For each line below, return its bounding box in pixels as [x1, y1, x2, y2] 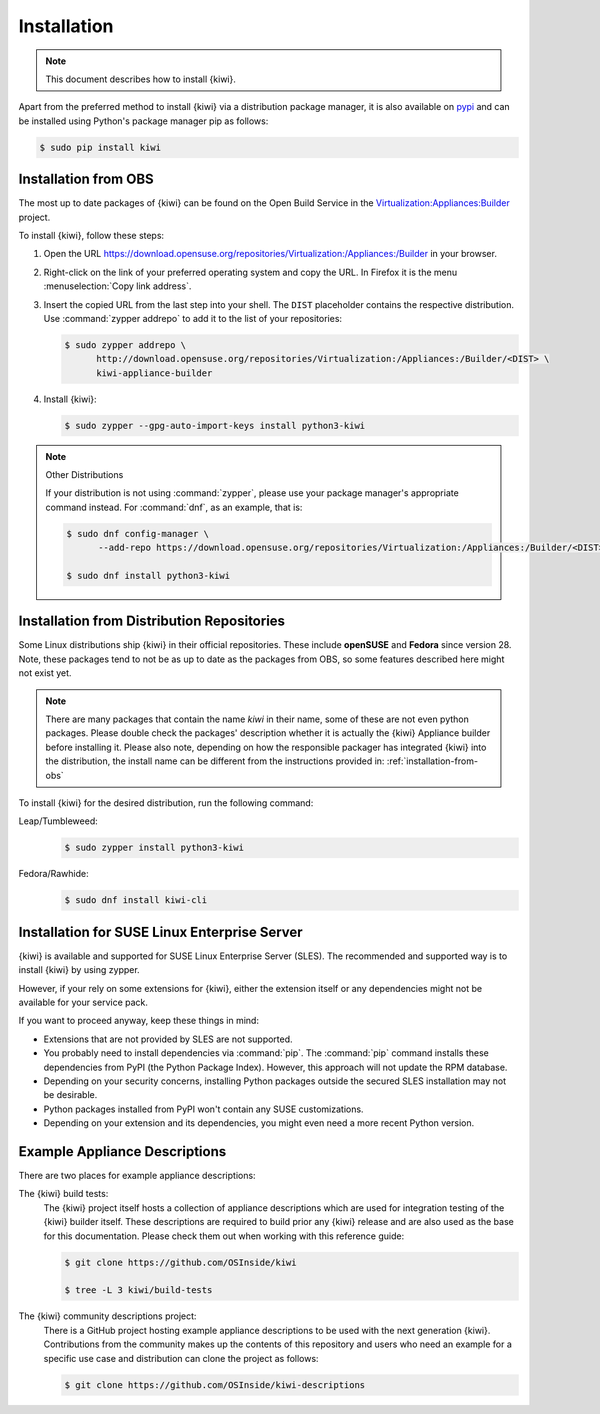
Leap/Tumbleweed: [18, 815, 99, 827]
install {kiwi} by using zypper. [18, 964, 140, 976]
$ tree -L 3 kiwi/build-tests [64, 1285, 213, 1296]
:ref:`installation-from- [386, 755, 479, 767]
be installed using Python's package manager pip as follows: [18, 115, 269, 127]
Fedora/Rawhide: [18, 868, 89, 880]
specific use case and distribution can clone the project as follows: [43, 1352, 319, 1364]
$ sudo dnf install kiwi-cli [64, 895, 208, 906]
